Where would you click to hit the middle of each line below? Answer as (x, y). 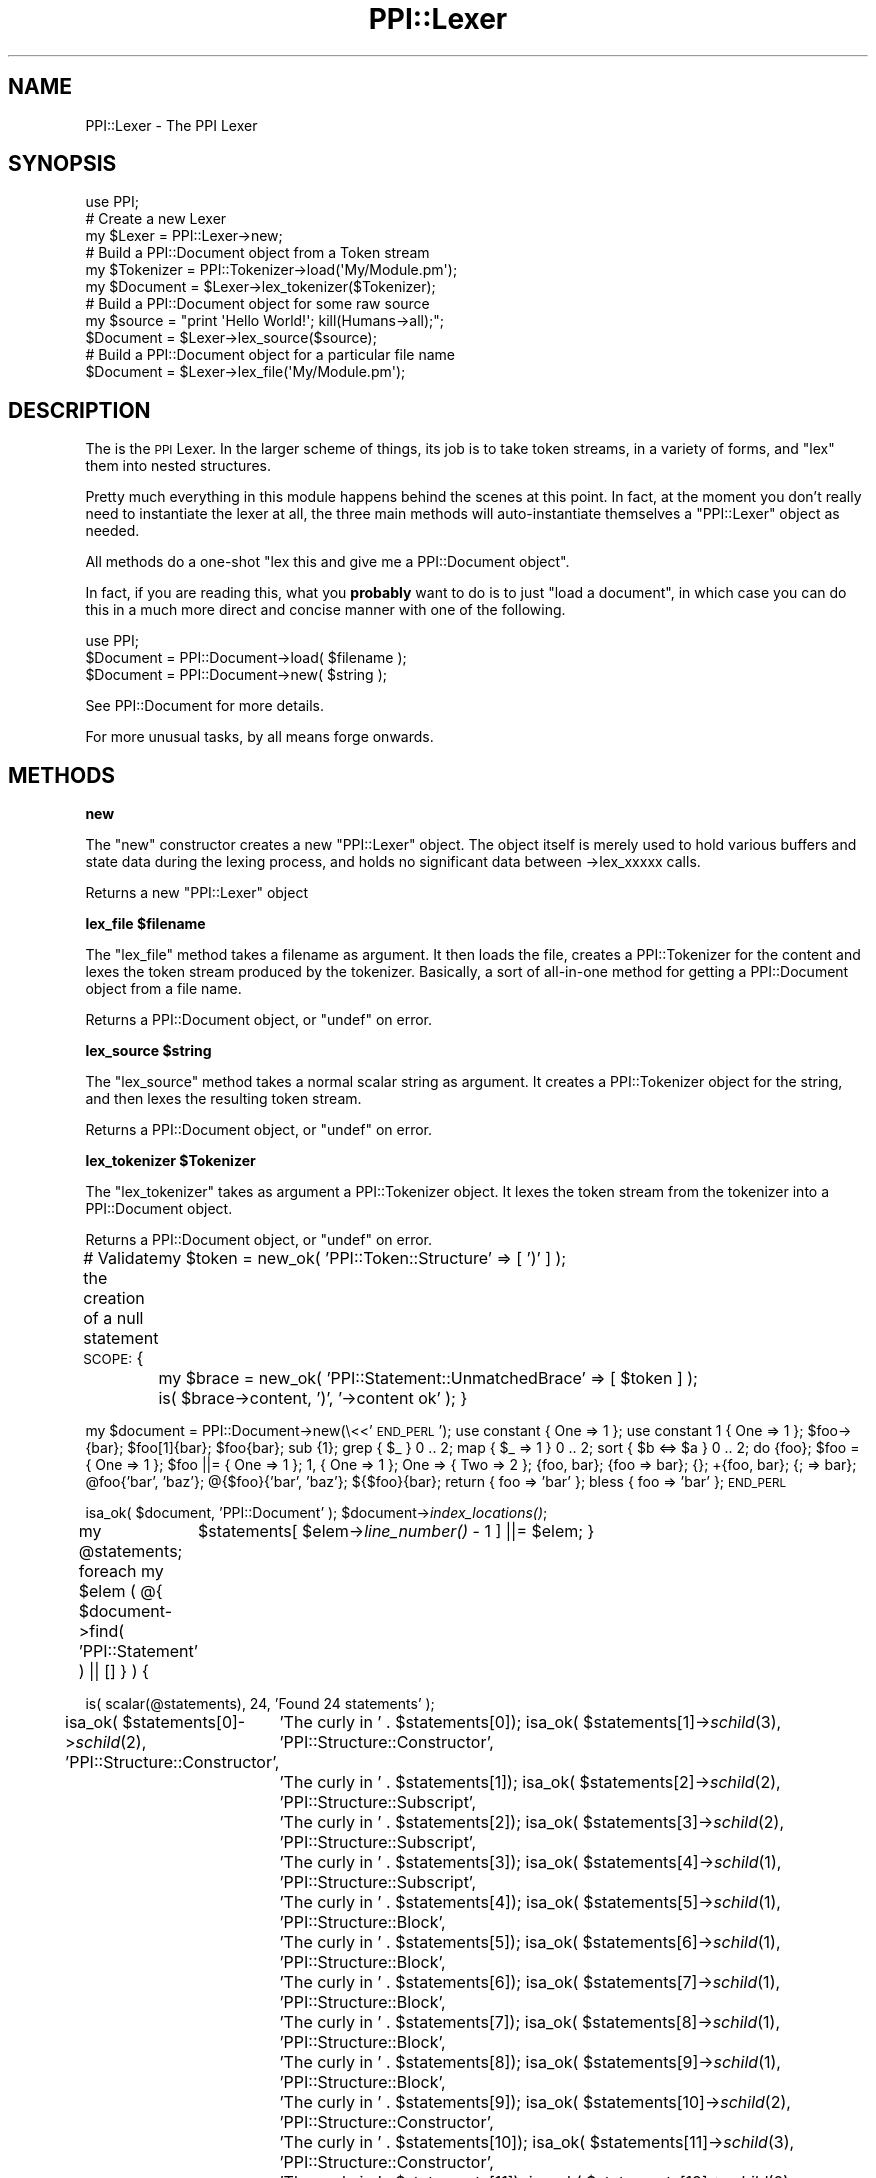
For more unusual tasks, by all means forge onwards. (259, 737)
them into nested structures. (178, 466)
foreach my (121, 1571)
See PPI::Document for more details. (204, 706)
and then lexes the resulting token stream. (223, 1099)
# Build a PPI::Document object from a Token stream (257, 253)
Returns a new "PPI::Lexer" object (196, 893)
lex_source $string (148, 1051)
